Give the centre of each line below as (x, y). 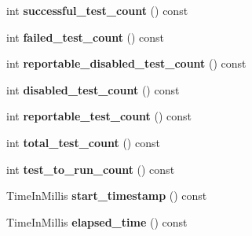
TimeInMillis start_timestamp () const (107, 195)
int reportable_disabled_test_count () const (126, 63)
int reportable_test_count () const (99, 116)
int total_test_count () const (83, 142)
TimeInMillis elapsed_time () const (97, 221)
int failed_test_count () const (86, 37)
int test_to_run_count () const (91, 169)
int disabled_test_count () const (93, 89)
